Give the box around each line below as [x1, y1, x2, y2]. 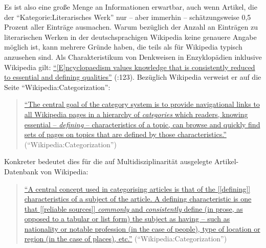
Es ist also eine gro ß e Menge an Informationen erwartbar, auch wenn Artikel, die [4, 2, 257, 12]
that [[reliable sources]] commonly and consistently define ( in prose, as [24, 203, 243, 214]
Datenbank [4, 166, 38, 176]
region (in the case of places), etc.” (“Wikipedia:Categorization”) [24, 233, 227, 244]
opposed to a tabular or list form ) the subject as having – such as [24, 213, 230, 224]
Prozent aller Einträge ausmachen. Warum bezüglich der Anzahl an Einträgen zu [4, 21, 258, 32]
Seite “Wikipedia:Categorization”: [4, 81, 110, 92]
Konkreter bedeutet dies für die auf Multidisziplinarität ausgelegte [4, 156, 212, 167]
